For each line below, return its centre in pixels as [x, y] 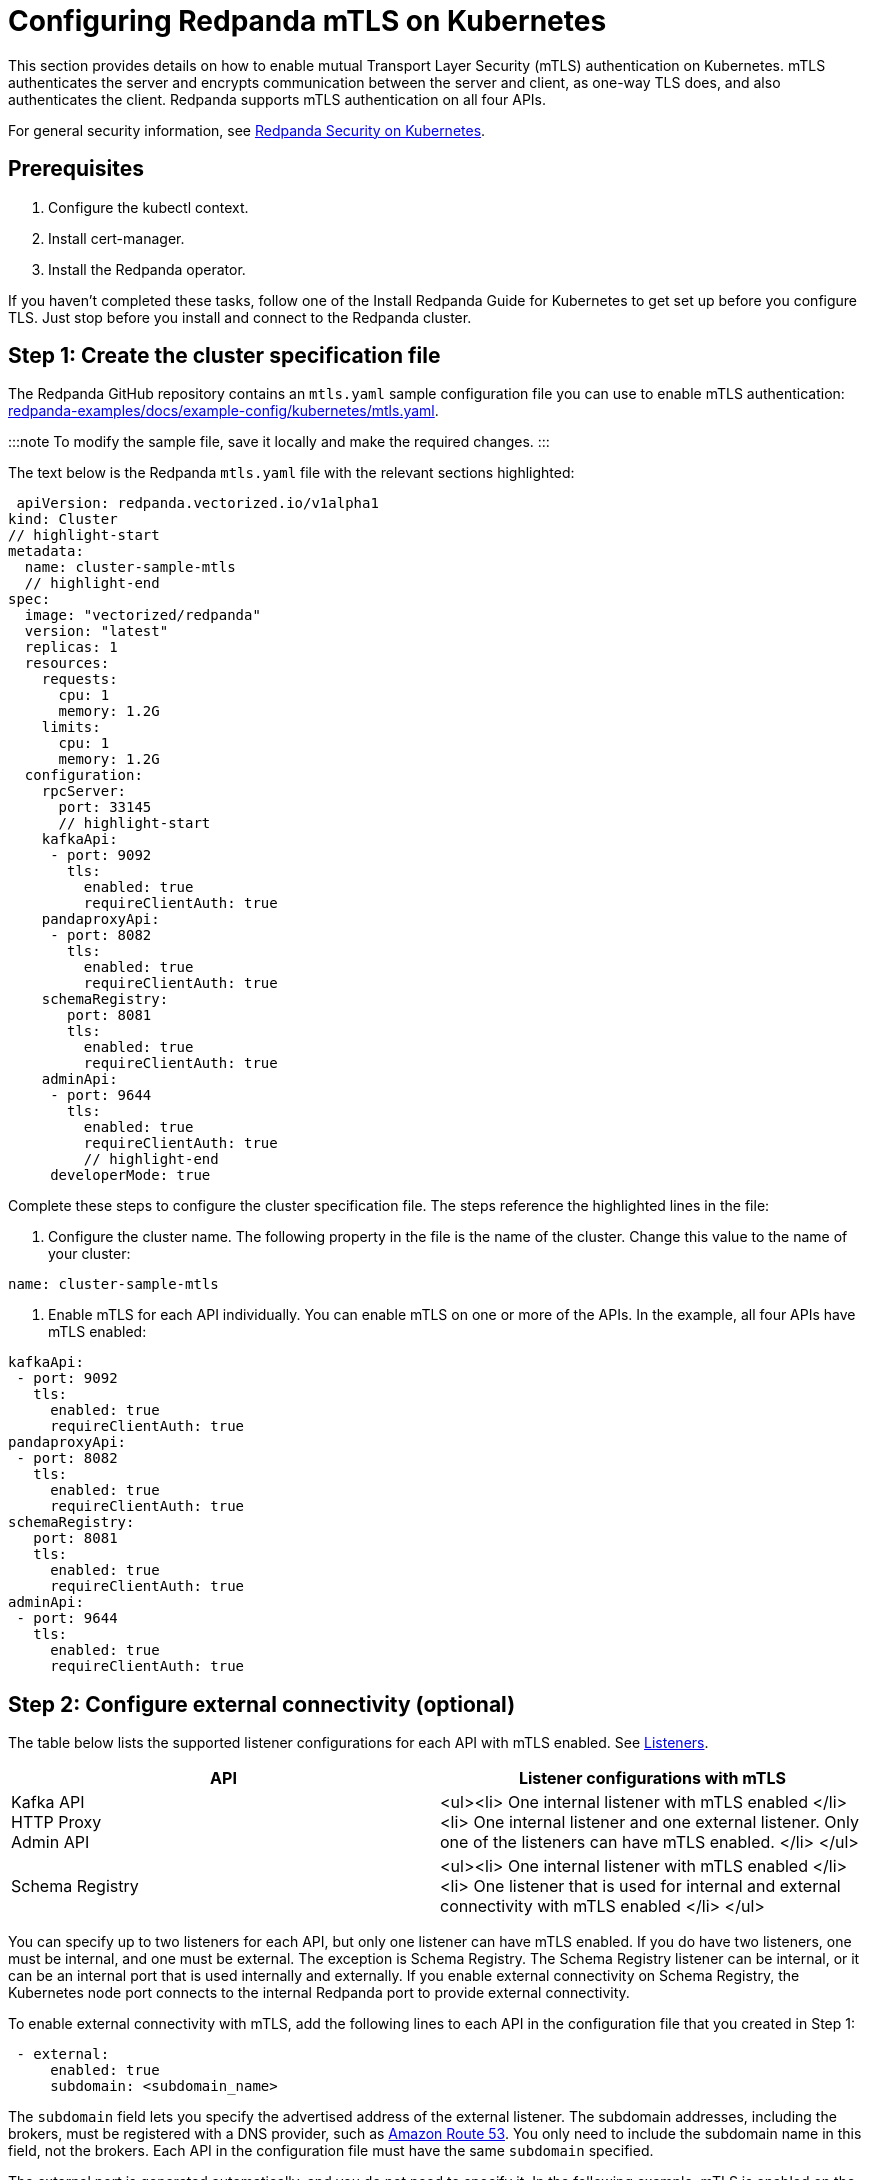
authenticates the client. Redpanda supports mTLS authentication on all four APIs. [277, 99]
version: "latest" [96, 631]
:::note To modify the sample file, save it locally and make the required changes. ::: [279, 442]
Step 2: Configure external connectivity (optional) [262, 1704]
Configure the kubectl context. [148, 207]
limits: [71, 727]
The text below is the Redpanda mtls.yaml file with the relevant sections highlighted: [291, 473]
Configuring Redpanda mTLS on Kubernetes [307, 21]
